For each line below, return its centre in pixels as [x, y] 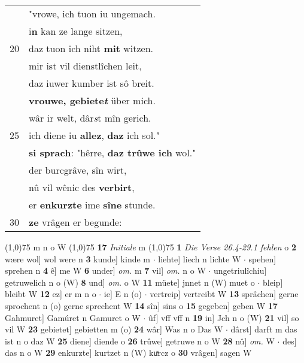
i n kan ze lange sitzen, [76, 31]
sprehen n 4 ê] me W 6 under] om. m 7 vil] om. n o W [105, 270]
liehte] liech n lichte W [200, 258]
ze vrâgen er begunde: [75, 222]
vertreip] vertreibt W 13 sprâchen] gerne [224, 294]
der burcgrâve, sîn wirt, [78, 170]
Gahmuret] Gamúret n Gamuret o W [73, 317]
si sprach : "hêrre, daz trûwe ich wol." [113, 152]
